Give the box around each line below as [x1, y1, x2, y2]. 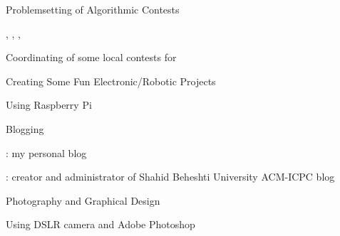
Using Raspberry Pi [6, 97, 92, 112]
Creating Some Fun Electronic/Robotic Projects [6, 73, 216, 88]
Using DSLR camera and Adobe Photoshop [6, 217, 195, 232]
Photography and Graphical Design [6, 193, 160, 208]
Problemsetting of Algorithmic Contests [6, 2, 180, 16]
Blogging [6, 121, 44, 136]
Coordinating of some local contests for [6, 50, 177, 65]
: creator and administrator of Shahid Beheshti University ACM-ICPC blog [6, 169, 335, 184]
